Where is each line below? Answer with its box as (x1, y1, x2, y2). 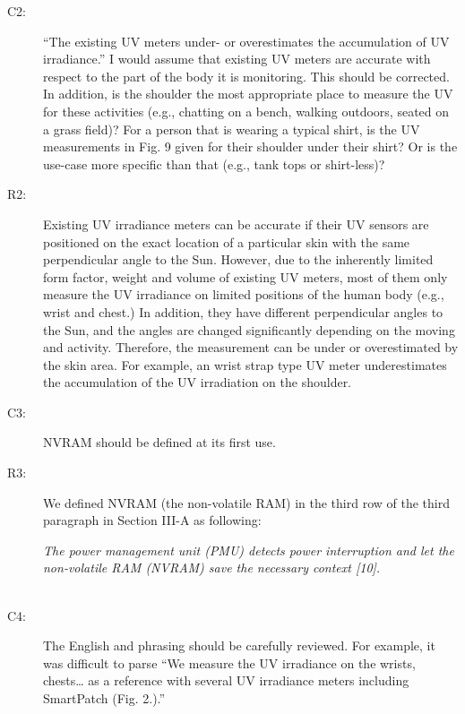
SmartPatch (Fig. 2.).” (43, 689, 166, 707)
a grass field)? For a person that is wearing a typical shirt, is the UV (43, 119, 420, 138)
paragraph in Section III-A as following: (43, 511, 262, 529)
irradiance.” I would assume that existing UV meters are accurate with (43, 49, 431, 68)
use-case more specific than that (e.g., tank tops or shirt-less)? (43, 154, 385, 173)
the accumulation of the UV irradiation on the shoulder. (43, 373, 352, 391)
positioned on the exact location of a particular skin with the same (43, 232, 410, 251)
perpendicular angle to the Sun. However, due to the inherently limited (43, 250, 434, 269)
